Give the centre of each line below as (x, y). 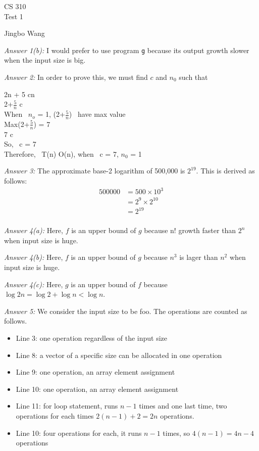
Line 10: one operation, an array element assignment (97, 389)
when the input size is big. (45, 60)
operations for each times (55, 416)
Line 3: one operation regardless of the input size (92, 338)
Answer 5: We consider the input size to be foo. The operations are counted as (126, 311)
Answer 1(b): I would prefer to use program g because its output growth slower (127, 50)
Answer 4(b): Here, (34, 257)
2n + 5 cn (19, 94)
